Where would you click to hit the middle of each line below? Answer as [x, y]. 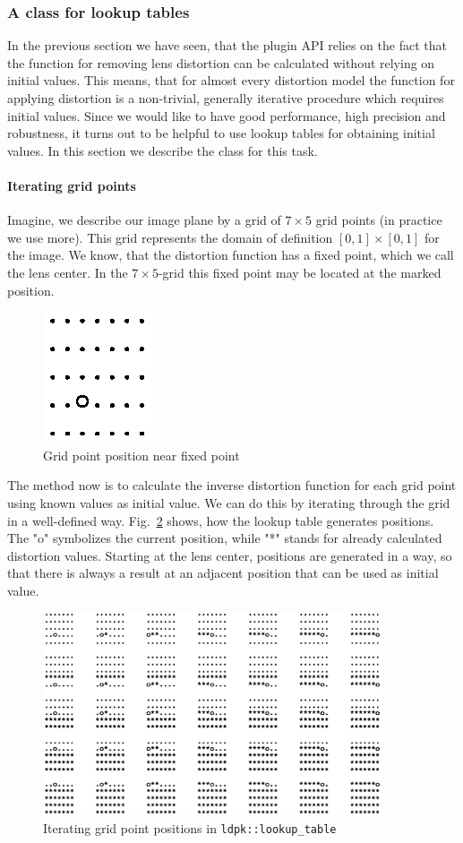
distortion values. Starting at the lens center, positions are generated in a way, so [230, 555]
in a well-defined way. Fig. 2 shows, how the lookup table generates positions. [221, 520]
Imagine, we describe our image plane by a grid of [144, 220]
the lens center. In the [68, 272]
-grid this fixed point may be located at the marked [300, 272]
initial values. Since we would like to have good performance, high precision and [227, 115]
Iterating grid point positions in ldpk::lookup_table [190, 828]
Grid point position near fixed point [141, 455]
